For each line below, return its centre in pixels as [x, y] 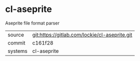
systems [17, 51]
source [16, 34]
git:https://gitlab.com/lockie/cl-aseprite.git [82, 34]
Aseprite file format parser [32, 23]
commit [16, 42]
